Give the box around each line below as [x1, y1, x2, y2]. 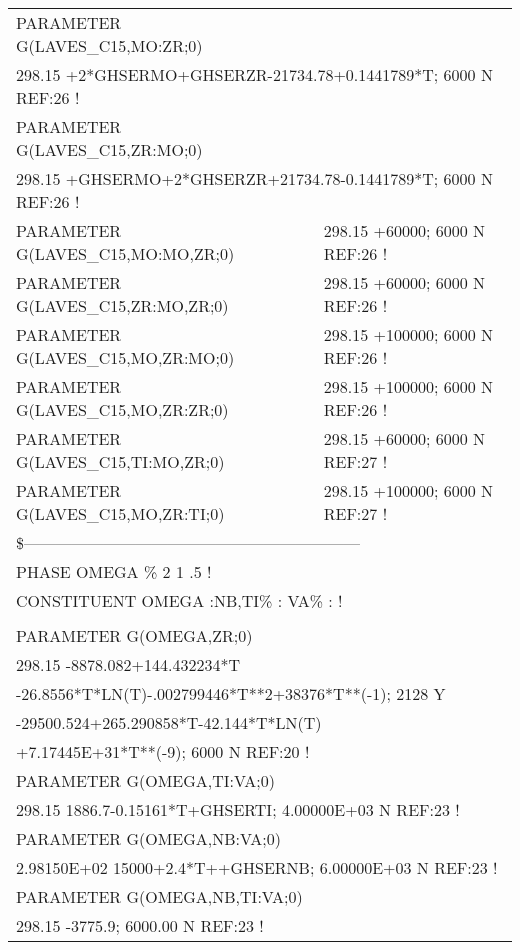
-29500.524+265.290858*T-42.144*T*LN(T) [16, 711, 322, 734]
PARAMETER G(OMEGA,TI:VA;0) [16, 769, 275, 792]
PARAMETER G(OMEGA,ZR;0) [16, 624, 253, 647]
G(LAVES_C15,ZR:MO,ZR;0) [16, 294, 229, 317]
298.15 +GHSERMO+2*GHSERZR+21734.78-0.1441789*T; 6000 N [16, 167, 493, 190]
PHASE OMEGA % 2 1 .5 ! [16, 560, 212, 583]
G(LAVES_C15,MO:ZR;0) [16, 34, 203, 57]
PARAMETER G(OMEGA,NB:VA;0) [16, 827, 281, 850]
